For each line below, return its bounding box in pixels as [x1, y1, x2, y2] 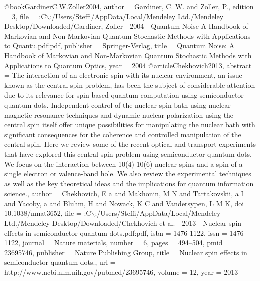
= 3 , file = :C [4, 11, 46, 21]
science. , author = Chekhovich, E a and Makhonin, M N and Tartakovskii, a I [4, 188, 244, 199]
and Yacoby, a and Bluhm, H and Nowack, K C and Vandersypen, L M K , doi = [4, 198, 252, 208]
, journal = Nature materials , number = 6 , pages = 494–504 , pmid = [18, 237, 230, 248]
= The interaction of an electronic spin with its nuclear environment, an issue [4, 70, 242, 80]
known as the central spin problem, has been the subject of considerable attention [4, 79, 255, 90]
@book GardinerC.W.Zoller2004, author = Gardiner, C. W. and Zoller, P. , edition [4, 1, 254, 11]
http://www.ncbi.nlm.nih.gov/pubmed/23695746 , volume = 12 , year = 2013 [4, 267, 238, 277]
